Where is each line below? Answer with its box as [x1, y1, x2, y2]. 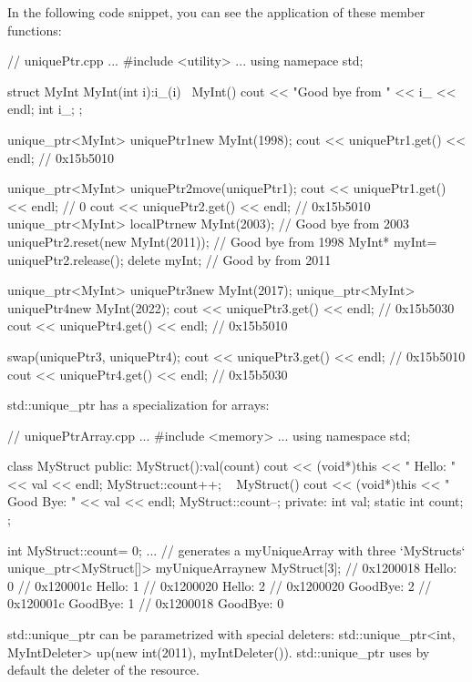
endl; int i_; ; [7, 99, 83, 118]
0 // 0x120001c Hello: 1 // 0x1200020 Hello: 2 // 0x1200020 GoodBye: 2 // [7, 575, 432, 595]
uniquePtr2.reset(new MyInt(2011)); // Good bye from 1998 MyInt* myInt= [7, 231, 437, 250]
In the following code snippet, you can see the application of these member [7, 3, 426, 21]
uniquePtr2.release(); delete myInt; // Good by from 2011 [7, 249, 332, 269]
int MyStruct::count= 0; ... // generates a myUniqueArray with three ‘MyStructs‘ [7, 540, 466, 559]
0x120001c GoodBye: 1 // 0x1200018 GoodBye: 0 [7, 594, 284, 613]
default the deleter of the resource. [7, 660, 200, 679]
